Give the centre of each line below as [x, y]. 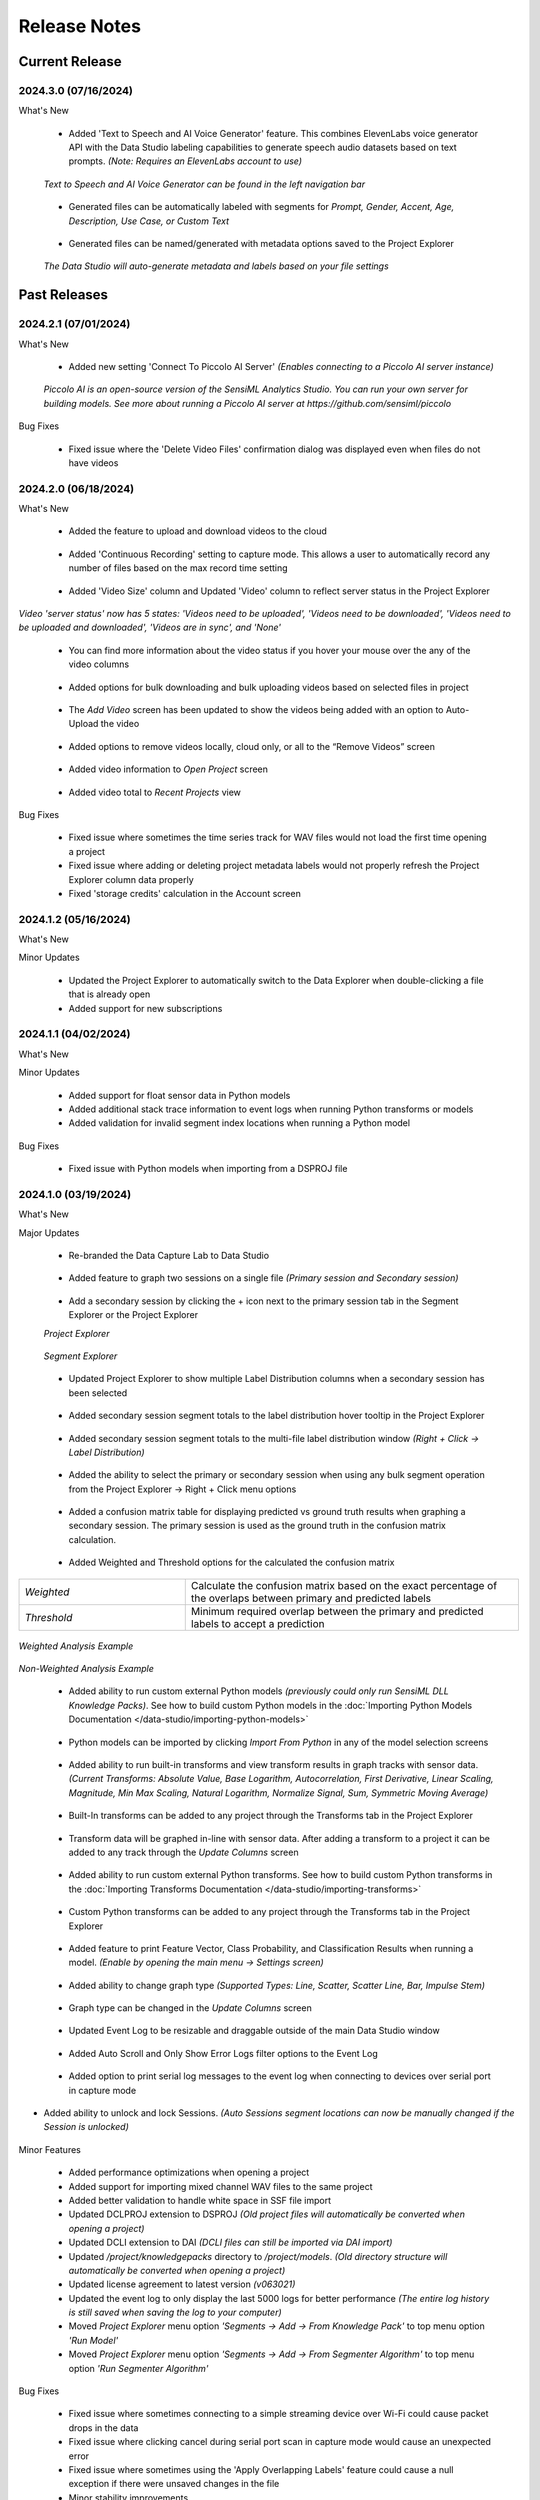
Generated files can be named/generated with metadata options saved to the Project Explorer [261, 244]
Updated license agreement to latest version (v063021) [182, 2284]
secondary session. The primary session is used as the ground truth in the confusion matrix [257, 1526]
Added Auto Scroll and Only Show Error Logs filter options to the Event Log [223, 2053]
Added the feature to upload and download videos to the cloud [197, 531]
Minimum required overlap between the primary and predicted [337, 1611]
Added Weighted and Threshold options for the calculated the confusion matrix [231, 1562]
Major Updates [49, 1232]
